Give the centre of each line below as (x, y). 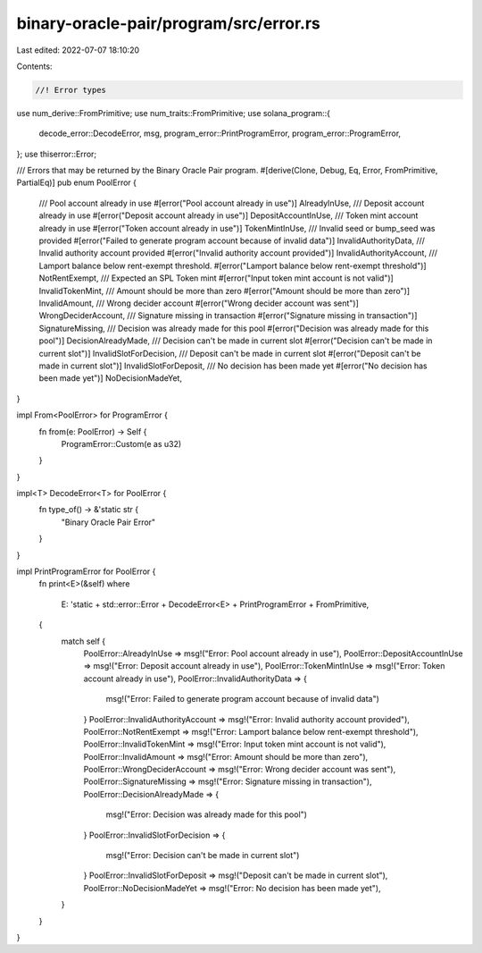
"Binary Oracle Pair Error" (108, 522)
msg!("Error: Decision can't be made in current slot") (203, 856)
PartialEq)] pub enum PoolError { (77, 182)
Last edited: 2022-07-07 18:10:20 (78, 50)
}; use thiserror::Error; (57, 154)
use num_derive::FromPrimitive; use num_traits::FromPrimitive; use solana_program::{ (173, 113)
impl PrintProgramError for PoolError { (86, 571)
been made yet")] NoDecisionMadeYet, (111, 378)
